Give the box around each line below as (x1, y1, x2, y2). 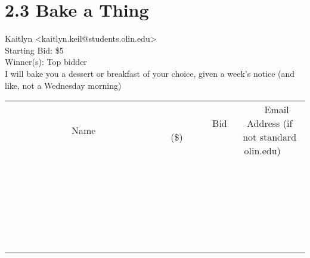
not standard (243, 130, 297, 144)
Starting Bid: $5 (5, 43, 64, 56)
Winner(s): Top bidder (5, 55, 87, 68)
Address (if (247, 116, 293, 130)
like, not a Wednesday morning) (5, 79, 122, 91)
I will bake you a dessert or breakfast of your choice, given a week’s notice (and (5, 67, 295, 79)
